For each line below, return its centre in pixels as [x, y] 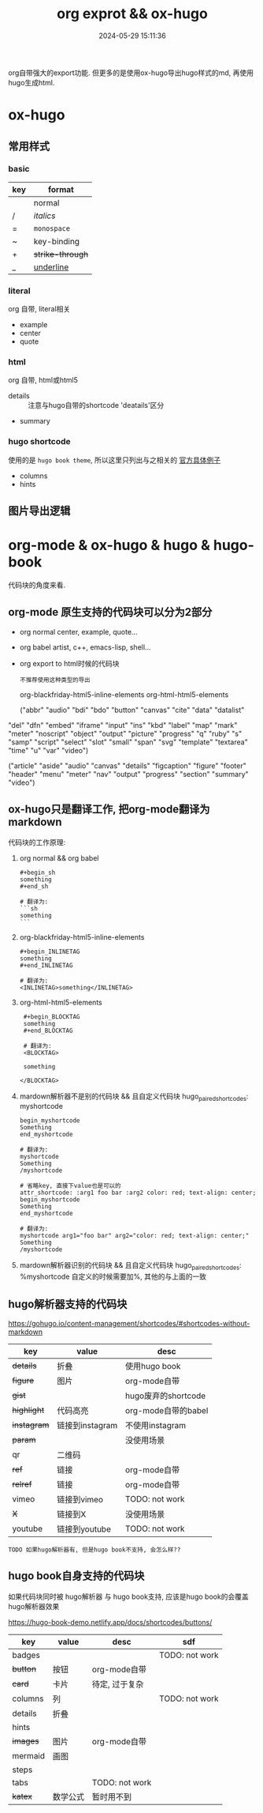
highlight [28, 1410]
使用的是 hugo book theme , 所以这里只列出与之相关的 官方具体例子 [115, 460]
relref [22, 1484]
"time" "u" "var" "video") [48, 750]
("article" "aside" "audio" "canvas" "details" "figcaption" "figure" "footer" [127, 765]
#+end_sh [34, 886]
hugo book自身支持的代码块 [76, 1576]
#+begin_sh [37, 873]
